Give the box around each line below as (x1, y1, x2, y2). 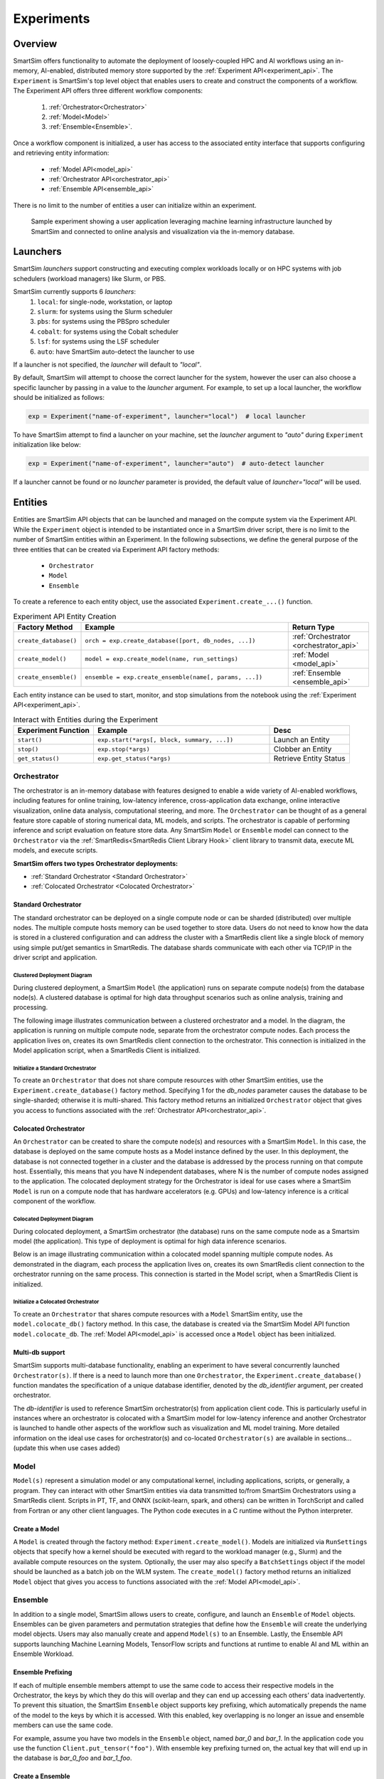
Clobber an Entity (273, 744, 332, 754)
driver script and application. (13, 954, 97, 962)
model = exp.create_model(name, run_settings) (85, 655, 238, 663)
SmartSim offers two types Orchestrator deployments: (13, 859, 178, 867)
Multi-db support (13, 1348, 65, 1356)
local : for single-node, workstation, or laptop (37, 297, 173, 306)
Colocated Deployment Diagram (13, 1215, 94, 1223)
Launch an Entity (273, 735, 330, 745)
